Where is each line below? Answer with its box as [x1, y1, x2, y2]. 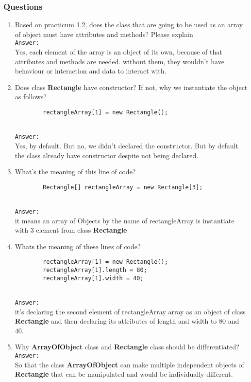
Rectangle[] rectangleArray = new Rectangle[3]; [43, 183, 203, 191]
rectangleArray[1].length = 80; [43, 267, 147, 274]
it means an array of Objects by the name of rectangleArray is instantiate [15, 215, 234, 225]
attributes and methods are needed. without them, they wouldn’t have [15, 56, 224, 66]
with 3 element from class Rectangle [15, 225, 127, 235]
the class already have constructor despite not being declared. [15, 150, 199, 160]
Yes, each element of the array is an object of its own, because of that [15, 47, 222, 57]
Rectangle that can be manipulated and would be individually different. [15, 369, 233, 379]
